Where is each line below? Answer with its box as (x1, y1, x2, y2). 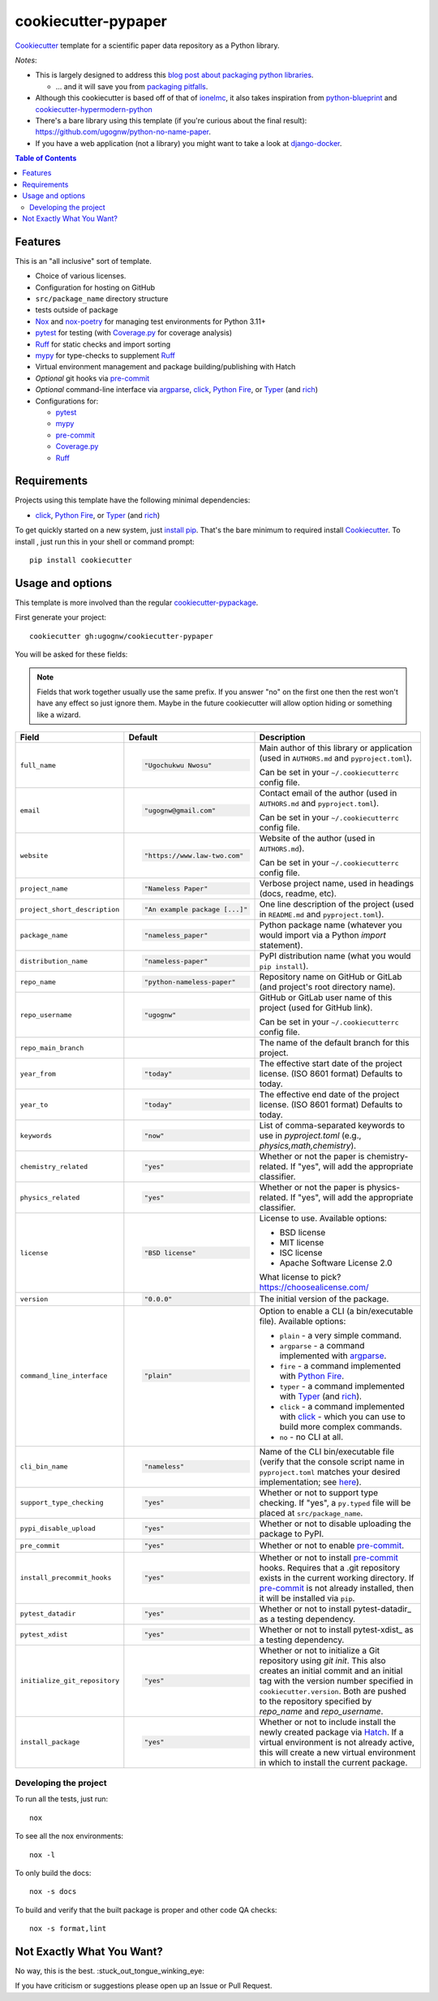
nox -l (29, 1850, 56, 1859)
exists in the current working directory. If (259, 1572, 414, 1583)
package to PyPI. (259, 1528, 324, 1539)
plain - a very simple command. (279, 1330, 401, 1341)
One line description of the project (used (259, 899, 414, 910)
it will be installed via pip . (259, 1592, 355, 1603)
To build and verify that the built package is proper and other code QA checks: (15, 1904, 277, 1915)
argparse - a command (279, 1339, 365, 1351)
